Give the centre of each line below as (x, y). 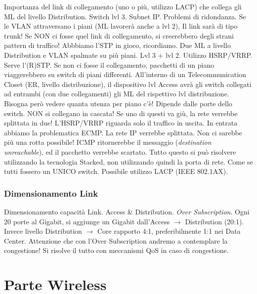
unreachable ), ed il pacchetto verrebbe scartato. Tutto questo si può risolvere (120, 151)
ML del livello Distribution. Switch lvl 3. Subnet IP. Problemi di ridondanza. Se (125, 16)
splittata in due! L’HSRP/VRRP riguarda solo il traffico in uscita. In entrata (121, 123)
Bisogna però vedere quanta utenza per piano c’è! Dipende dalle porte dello (118, 103)
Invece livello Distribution (43, 231)
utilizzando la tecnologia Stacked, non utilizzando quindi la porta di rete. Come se (128, 161)
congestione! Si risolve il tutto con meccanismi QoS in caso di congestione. (116, 250)
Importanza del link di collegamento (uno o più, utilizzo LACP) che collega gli (123, 6)
